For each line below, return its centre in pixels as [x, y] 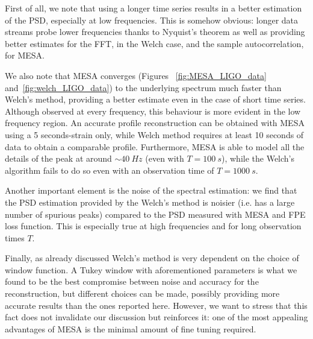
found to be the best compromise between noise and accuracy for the [132, 281]
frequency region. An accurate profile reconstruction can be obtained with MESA [155, 123]
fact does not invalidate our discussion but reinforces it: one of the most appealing [156, 317]
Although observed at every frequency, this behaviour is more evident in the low [153, 111]
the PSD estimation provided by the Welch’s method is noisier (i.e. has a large [150, 202]
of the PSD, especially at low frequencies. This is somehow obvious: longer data [152, 20]
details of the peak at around [58, 158]
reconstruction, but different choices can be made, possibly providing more [142, 293]
